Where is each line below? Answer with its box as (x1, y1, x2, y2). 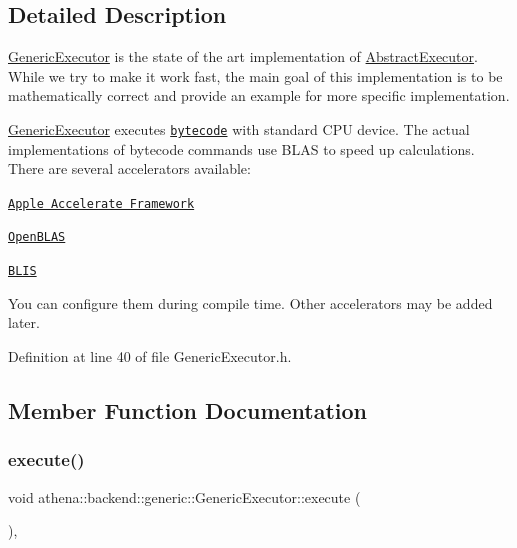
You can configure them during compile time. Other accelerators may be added (8, 292, 493, 313)
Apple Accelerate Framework (8, 196, 195, 211)
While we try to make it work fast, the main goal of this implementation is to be (8, 65, 503, 86)
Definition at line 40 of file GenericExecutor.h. (8, 345, 292, 366)
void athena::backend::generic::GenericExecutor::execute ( (8, 486, 361, 507)
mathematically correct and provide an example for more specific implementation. (8, 85, 510, 106)
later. (8, 312, 40, 333)
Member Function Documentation (8, 394, 368, 425)
